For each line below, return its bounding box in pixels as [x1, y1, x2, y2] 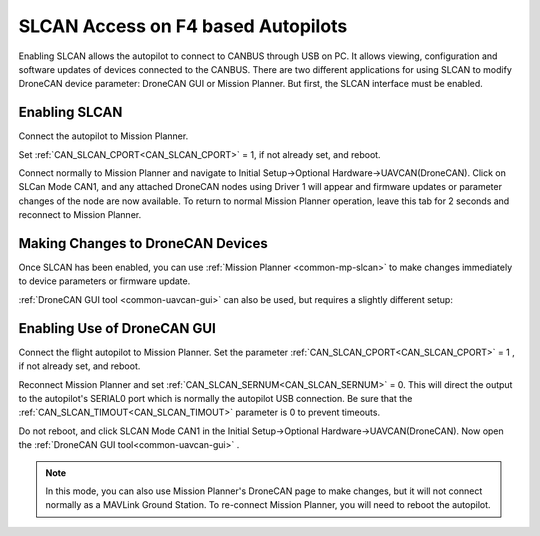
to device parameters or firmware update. [18, 275, 191, 287]
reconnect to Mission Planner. [18, 209, 142, 221]
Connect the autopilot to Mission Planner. [18, 130, 189, 142]
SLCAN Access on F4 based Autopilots [18, 15, 348, 37]
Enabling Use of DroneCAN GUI [18, 320, 217, 337]
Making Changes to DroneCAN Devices [18, 235, 269, 252]
